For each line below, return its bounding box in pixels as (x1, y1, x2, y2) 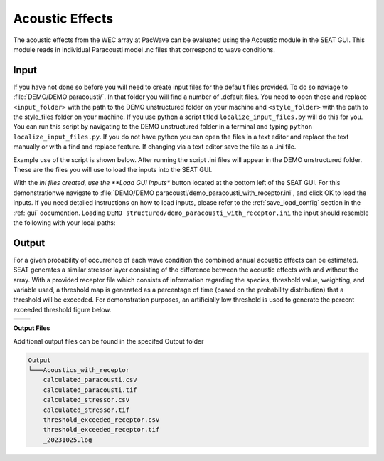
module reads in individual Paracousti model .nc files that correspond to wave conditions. (13, 45, 275, 53)
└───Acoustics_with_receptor (28, 366, 130, 373)
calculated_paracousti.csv (43, 376, 138, 384)
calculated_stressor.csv (43, 396, 130, 404)
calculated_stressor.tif (43, 406, 130, 414)
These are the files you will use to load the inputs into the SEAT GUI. (13, 165, 213, 174)
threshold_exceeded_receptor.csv (43, 415, 160, 423)
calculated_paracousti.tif (43, 386, 138, 394)
